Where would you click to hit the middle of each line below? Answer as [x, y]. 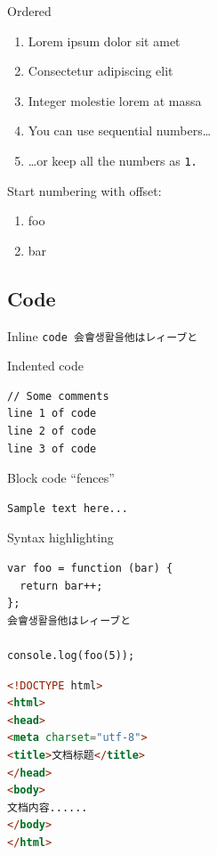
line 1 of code [52, 414]
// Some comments [58, 396]
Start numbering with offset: [84, 190]
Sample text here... [68, 508]
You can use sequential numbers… [120, 130]
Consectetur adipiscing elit [100, 71]
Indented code [45, 366]
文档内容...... [48, 807]
